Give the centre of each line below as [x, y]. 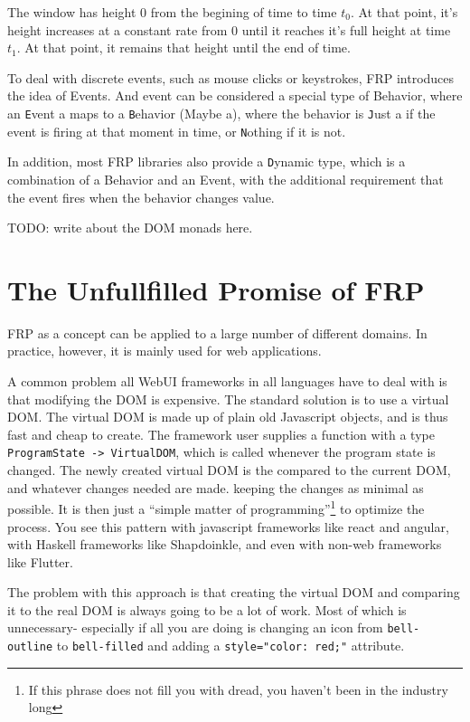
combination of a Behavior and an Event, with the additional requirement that [226, 179]
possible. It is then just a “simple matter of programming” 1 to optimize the [216, 507]
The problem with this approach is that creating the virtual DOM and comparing [234, 592]
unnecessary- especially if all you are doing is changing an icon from [195, 627]
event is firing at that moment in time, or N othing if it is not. [177, 131]
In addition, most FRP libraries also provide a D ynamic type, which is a [207, 161]
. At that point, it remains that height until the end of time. [183, 47]
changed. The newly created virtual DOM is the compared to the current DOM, [229, 470]
